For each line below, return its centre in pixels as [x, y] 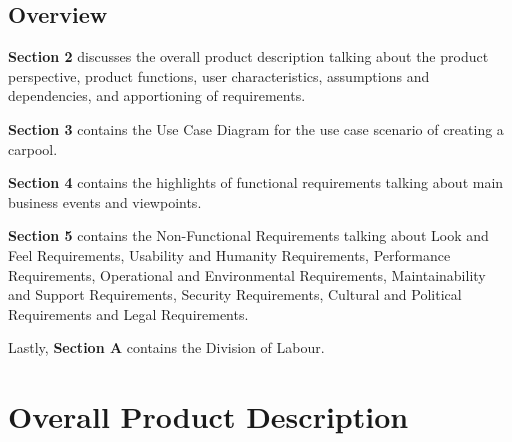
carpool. [33, 148]
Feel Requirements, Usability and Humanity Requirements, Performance [229, 254]
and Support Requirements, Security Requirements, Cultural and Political [235, 294]
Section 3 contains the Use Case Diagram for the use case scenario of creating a [256, 128]
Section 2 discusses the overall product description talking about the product [248, 56]
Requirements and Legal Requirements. [128, 313]
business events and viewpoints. [105, 201]
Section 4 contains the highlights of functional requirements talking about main [256, 182]
